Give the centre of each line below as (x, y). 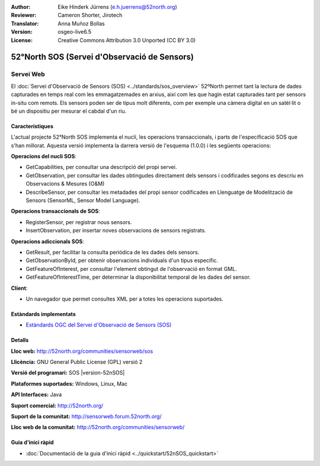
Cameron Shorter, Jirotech (90, 15)
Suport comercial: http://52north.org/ (57, 406)
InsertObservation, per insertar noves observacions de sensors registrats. (116, 231)
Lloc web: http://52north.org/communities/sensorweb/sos (82, 351)
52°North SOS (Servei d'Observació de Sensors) (102, 57)
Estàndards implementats (44, 314)
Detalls (20, 340)
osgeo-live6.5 (75, 32)
